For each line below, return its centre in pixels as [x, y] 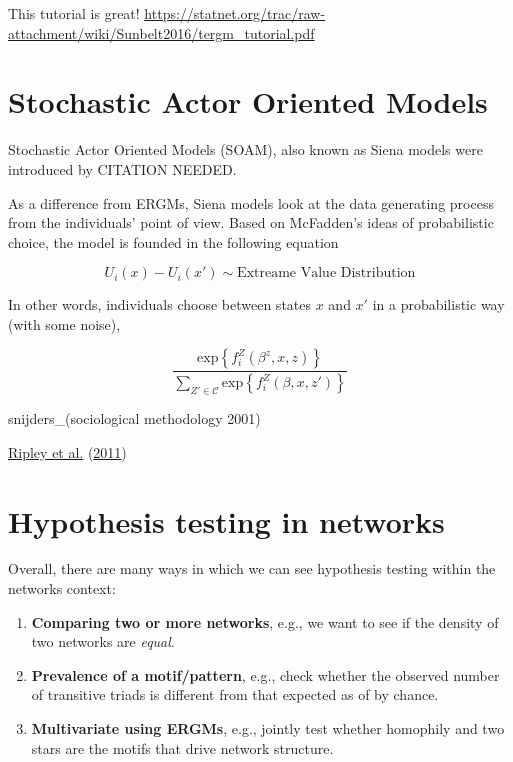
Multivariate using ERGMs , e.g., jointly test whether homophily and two [268, 728]
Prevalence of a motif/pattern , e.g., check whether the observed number [265, 674]
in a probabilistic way [438, 304]
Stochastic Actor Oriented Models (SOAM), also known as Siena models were [245, 149]
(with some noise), [64, 323]
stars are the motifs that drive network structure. [182, 747]
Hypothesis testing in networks [226, 520]
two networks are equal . [103, 641]
